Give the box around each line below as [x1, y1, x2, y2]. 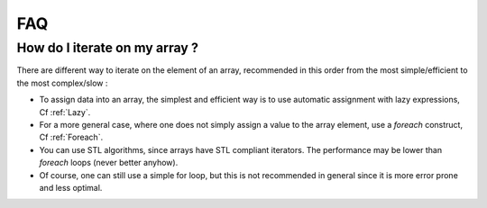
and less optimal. [39, 182, 103, 193]
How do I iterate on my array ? [16, 40, 198, 56]
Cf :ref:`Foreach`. [39, 131, 104, 143]
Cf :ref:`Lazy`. [39, 106, 91, 117]
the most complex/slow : [16, 77, 108, 88]
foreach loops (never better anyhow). [39, 158, 179, 168]
